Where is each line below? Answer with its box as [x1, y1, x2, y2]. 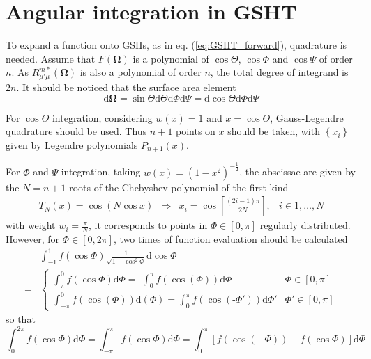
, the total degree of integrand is [210, 65, 349, 79]
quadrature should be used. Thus [6, 124, 147, 138]
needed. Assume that [6, 51, 96, 65]
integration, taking [61, 164, 141, 179]
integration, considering [52, 110, 153, 125]
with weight [6, 218, 56, 232]
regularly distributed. [259, 218, 351, 232]
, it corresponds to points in [88, 218, 208, 232]
